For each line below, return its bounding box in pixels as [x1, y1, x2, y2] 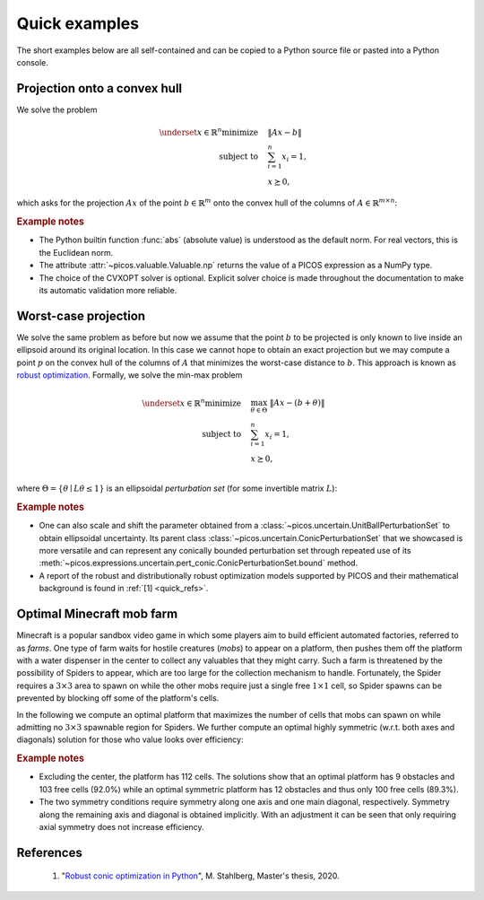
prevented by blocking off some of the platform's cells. [16, 693, 220, 703]
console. [16, 57, 49, 67]
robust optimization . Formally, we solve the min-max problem [16, 370, 243, 380]
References [16, 844, 82, 861]
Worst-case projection [16, 308, 146, 323]
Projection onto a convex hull [16, 81, 183, 96]
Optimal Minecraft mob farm [16, 607, 178, 622]
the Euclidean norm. [39, 247, 114, 258]
